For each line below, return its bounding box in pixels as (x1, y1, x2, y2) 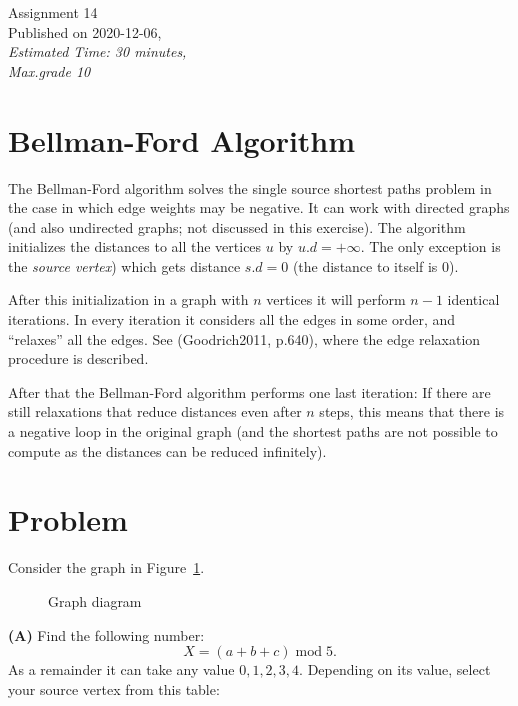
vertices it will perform (266, 289, 406, 310)
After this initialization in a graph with (8, 289, 249, 310)
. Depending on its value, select (299, 659, 491, 680)
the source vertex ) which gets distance (8, 255, 241, 276)
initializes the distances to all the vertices (8, 236, 262, 257)
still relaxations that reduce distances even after (8, 401, 302, 422)
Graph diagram (48, 590, 142, 611)
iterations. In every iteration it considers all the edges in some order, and (8, 309, 456, 330)
